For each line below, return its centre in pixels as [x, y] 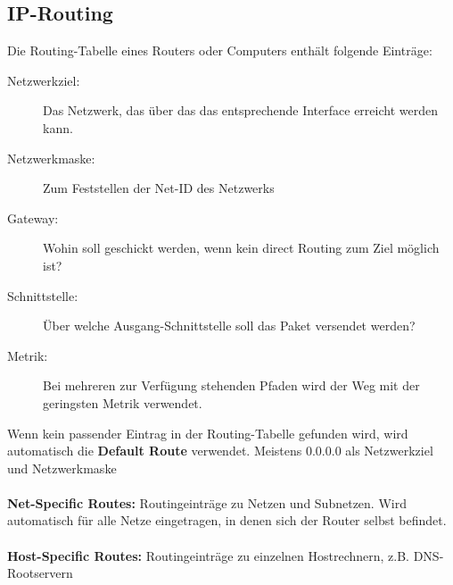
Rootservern [40, 573]
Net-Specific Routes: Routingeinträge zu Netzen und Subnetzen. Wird [207, 502]
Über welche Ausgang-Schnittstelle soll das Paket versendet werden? [229, 326]
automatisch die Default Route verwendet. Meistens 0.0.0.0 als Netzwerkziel [220, 451]
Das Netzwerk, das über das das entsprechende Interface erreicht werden [240, 110]
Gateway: [33, 217]
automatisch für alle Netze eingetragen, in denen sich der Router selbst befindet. [227, 520]
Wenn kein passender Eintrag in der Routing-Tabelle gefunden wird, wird [208, 433]
